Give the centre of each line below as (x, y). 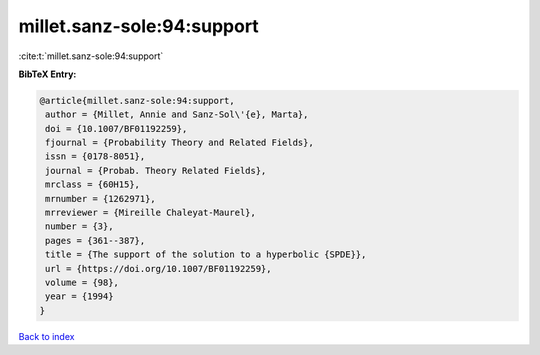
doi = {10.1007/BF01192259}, (116, 128)
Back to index (46, 336)
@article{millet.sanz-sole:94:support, (137, 100)
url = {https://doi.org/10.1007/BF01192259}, (158, 268)
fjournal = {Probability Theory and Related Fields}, (179, 143)
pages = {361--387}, (95, 240)
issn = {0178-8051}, (95, 156)
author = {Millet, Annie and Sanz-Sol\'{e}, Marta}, (177, 114)
